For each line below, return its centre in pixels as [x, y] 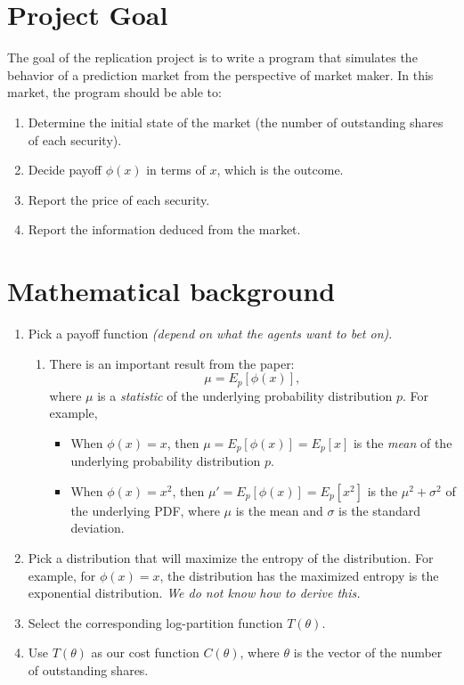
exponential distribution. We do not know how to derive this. [194, 593]
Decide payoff [65, 170]
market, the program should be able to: [114, 92]
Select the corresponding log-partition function [155, 622]
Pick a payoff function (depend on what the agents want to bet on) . [210, 333]
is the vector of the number [368, 652]
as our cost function [145, 652]
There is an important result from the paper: [172, 363]
